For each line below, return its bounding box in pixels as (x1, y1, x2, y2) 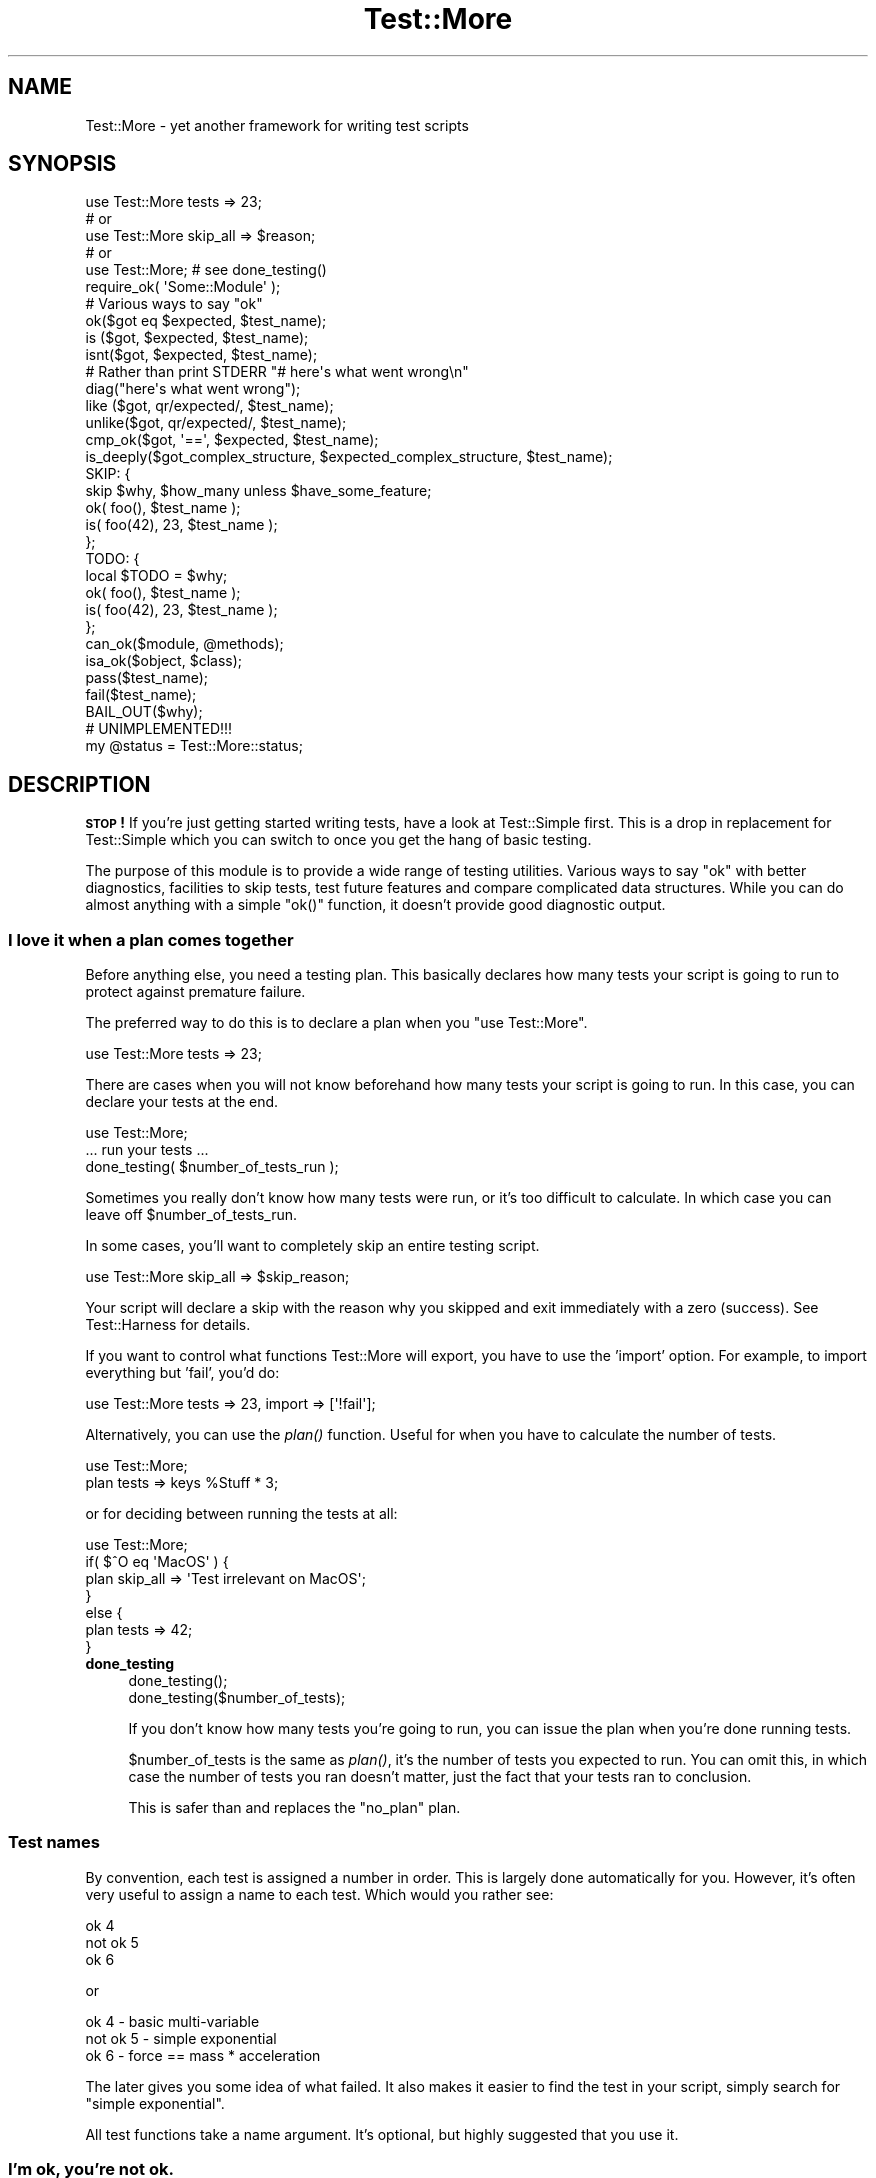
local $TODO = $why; (85, 567, 228, 585)
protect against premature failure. (85, 983, 306, 1001)
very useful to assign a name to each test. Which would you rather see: (85, 1885, 554, 1903)
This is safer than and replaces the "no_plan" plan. (128, 1799, 461, 1817)
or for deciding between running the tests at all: (85, 1505, 398, 1523)
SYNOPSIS (8, 151, 117, 177)
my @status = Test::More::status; (85, 737, 303, 755)
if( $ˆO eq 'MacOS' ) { (85, 1553, 229, 1571)
